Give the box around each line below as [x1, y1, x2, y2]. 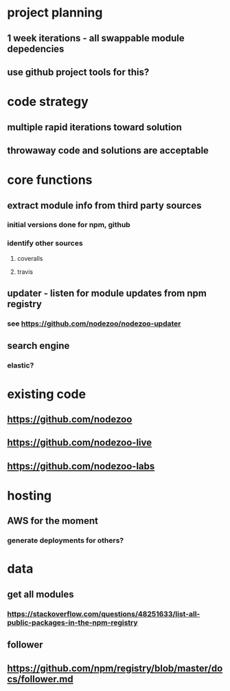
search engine [7, 340, 70, 352]
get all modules [7, 588, 74, 600]
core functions [7, 172, 93, 188]
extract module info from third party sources [7, 200, 202, 211]
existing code [7, 386, 87, 402]
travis [16, 267, 33, 276]
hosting [7, 487, 52, 503]
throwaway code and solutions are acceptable [7, 145, 209, 156]
